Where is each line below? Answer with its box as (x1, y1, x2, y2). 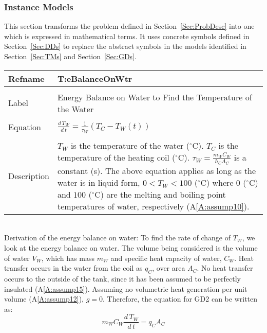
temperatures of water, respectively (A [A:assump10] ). (57, 200, 250, 212)
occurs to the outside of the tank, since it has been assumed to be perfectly (4, 273, 241, 284)
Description (8, 169, 49, 182)
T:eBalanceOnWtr (57, 72, 132, 84)
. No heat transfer (197, 262, 253, 273)
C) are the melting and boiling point (94, 188, 226, 200)
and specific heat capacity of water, (110, 252, 222, 263)
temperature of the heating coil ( (57, 151, 176, 163)
